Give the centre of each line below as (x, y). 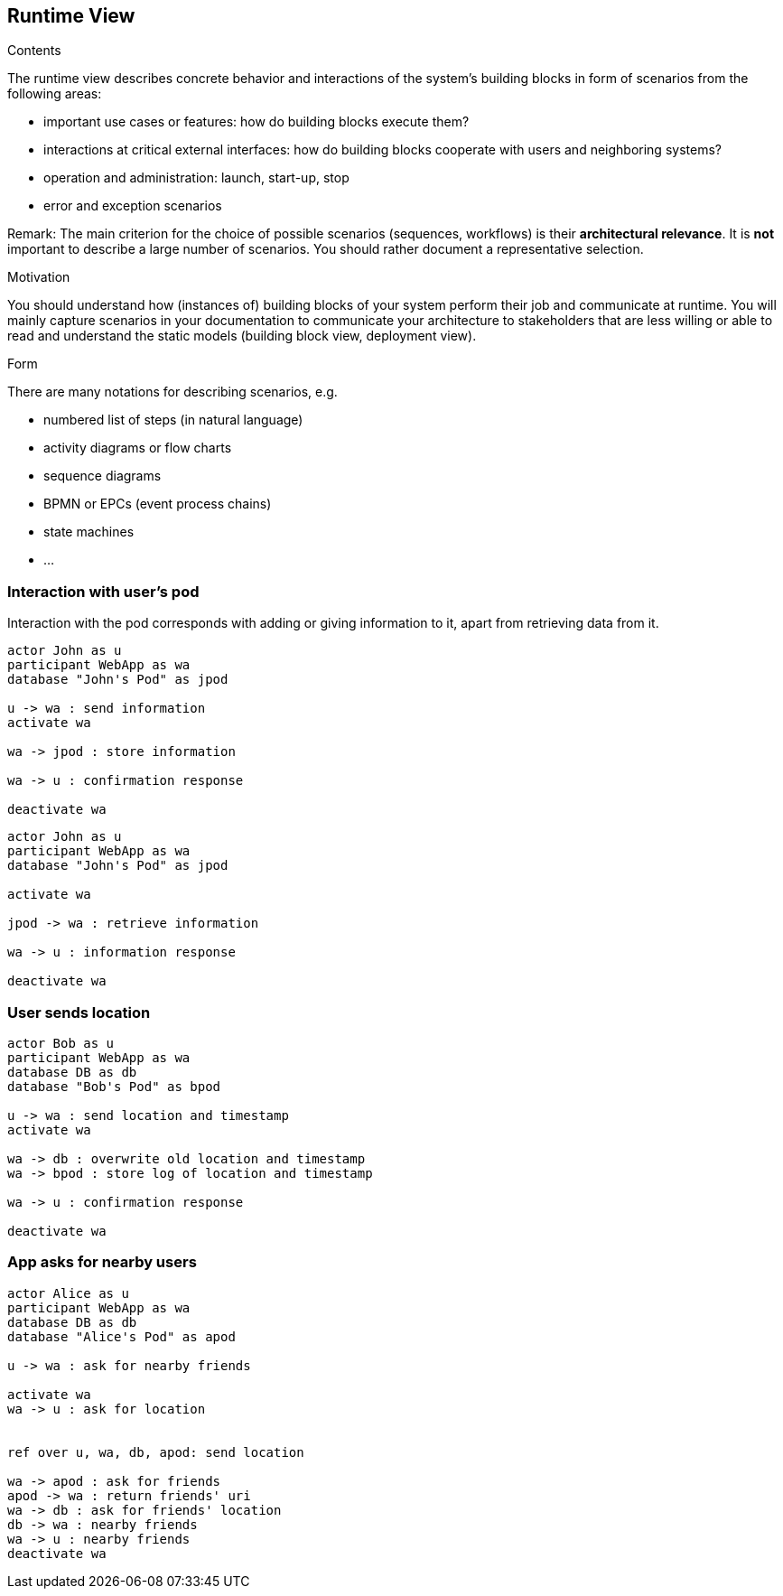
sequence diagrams (103, 476)
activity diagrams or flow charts (138, 448)
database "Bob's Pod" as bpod (114, 1086)
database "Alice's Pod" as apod (121, 1336)
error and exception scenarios (133, 206)
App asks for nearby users (102, 1262)
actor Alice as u (68, 1293)
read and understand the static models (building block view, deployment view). (242, 336)
